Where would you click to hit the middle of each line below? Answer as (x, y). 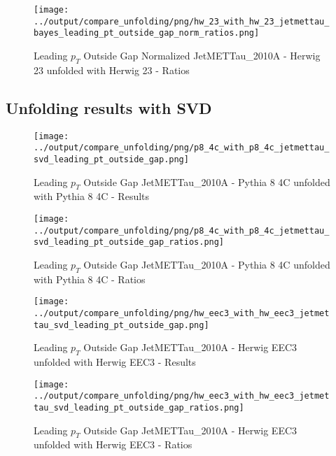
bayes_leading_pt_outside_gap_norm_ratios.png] (147, 33)
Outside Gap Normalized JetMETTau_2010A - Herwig (202, 55)
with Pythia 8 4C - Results (92, 196)
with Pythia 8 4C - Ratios (90, 279)
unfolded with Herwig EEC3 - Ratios (113, 444)
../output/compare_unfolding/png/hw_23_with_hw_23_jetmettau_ (182, 21)
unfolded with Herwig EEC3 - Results (115, 362)
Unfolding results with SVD (109, 107)
